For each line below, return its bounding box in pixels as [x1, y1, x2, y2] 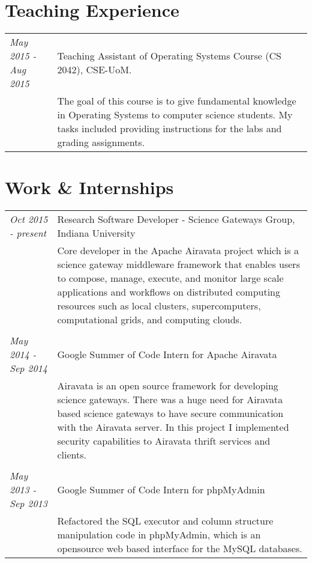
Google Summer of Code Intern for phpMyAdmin [57, 482, 265, 497]
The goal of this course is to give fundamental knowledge [57, 94, 296, 108]
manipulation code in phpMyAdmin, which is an [57, 528, 261, 542]
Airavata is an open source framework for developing [57, 379, 278, 393]
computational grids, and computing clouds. [57, 312, 242, 327]
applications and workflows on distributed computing [57, 285, 280, 299]
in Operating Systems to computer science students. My [57, 108, 293, 122]
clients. [57, 448, 86, 462]
